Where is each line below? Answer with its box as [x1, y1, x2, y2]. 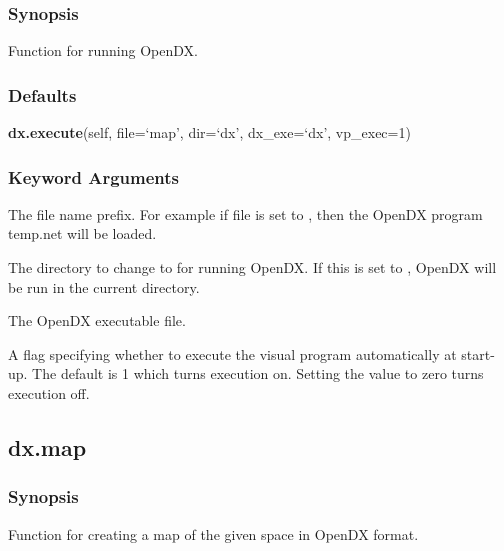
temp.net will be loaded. [8, 223, 157, 244]
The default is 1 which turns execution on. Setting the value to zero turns [32, 363, 484, 384]
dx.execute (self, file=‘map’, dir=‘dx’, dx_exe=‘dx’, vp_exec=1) [8, 122, 411, 143]
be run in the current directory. [8, 276, 200, 297]
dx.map [8, 431, 87, 462]
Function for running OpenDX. [8, 40, 198, 61]
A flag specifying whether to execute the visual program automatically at [8, 343, 457, 364]
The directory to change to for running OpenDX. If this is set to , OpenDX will [8, 257, 497, 278]
